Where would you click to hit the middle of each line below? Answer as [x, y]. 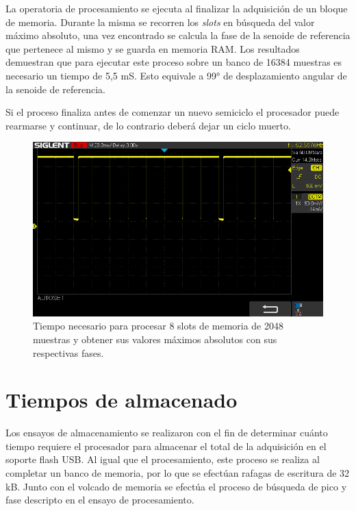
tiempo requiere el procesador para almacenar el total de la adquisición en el [166, 446]
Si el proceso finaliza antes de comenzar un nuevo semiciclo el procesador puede [173, 112]
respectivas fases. [68, 352]
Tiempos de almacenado [122, 400]
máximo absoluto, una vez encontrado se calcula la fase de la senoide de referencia [178, 35]
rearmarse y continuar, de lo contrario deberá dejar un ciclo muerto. [148, 125]
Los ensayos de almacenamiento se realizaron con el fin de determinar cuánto [167, 433]
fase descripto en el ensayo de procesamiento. [100, 500]
